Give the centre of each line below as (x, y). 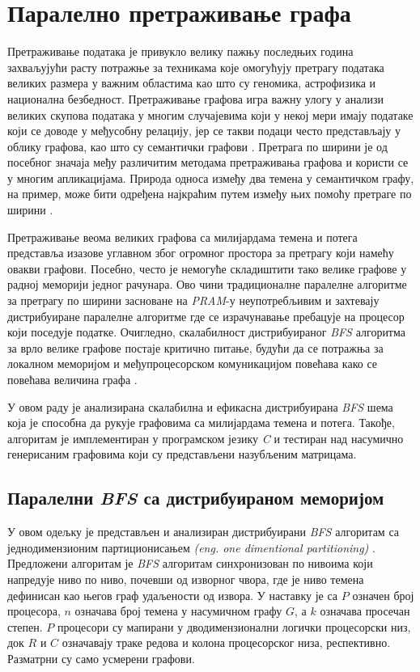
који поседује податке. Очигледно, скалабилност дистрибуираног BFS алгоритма (206, 332)
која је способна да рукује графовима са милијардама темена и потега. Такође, (201, 423)
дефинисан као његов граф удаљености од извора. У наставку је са (173, 595)
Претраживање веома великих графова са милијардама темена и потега (182, 237)
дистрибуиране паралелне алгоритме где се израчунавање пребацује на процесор (206, 316)
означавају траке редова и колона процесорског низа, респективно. (226, 642)
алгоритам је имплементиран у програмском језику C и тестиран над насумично (206, 438)
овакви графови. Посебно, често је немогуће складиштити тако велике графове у (207, 268)
